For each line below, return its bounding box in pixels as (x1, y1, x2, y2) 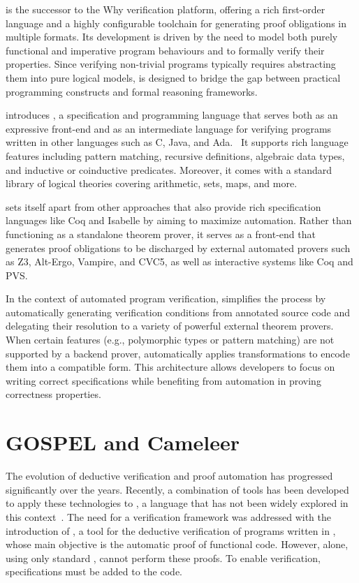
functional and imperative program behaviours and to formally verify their (6, 43, 325, 57)
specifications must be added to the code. (6, 564, 182, 579)
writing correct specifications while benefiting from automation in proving (6, 373, 321, 388)
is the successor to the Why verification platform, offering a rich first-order (6, 2, 325, 16)
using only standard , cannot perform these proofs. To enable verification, (6, 550, 321, 565)
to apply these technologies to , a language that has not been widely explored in (6, 496, 349, 510)
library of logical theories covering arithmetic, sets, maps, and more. (6, 176, 298, 191)
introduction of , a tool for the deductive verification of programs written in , (6, 523, 336, 538)
